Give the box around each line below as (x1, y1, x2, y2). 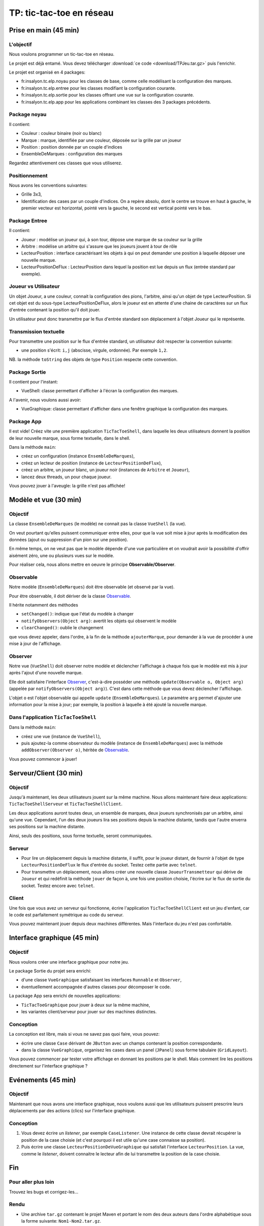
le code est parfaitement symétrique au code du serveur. (9, 912, 124, 918)
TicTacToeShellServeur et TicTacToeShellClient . (9, 801, 123, 807)
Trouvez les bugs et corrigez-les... (9, 1189, 78, 1195)
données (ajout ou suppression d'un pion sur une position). (9, 536, 128, 542)
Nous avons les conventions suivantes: (9, 182, 88, 188)
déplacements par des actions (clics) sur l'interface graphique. (9, 1108, 136, 1114)
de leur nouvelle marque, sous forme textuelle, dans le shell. (9, 435, 131, 441)
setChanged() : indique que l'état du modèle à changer (21, 611, 134, 617)
